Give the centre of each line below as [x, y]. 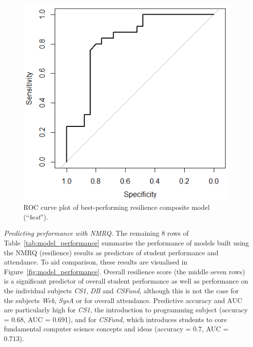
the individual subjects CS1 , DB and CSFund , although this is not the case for [121, 290]
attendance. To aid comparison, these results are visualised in [96, 262]
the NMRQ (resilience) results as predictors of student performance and [111, 252]
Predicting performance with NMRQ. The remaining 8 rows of [96, 233]
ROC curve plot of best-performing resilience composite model [117, 207]
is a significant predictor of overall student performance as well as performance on [126, 281]
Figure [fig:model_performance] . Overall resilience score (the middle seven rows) [125, 271]
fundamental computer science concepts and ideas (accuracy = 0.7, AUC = [116, 329]
